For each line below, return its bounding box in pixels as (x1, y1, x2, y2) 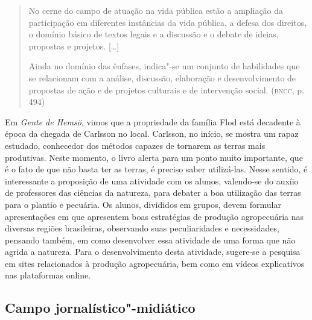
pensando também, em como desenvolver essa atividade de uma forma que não (5, 233, 296, 246)
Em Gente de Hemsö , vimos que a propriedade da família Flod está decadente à (5, 115, 301, 128)
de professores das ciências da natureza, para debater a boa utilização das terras (5, 186, 301, 199)
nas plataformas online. (5, 269, 91, 281)
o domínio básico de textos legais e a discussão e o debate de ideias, (28, 28, 279, 40)
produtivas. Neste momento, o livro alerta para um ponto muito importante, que (5, 151, 303, 163)
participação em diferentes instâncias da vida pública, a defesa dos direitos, (28, 16, 307, 28)
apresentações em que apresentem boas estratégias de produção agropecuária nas (5, 210, 304, 222)
